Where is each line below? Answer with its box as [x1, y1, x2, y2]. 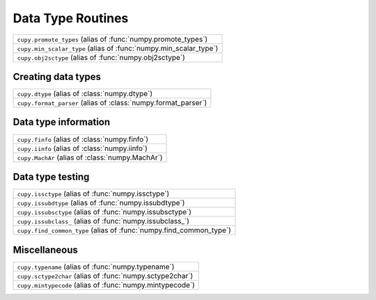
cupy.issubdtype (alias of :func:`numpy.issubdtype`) [17, 198, 185, 208]
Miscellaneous [13, 244, 78, 255]
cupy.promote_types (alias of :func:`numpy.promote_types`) [17, 34, 208, 44]
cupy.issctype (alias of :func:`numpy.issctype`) [17, 189, 170, 198]
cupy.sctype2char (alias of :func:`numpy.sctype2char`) [17, 271, 194, 281]
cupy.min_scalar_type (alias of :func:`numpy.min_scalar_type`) [17, 43, 219, 53]
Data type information [13, 116, 111, 128]
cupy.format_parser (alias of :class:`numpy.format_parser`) [17, 98, 207, 108]
